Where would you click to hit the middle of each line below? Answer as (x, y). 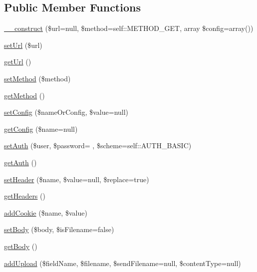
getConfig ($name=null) (41, 129)
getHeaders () (25, 196)
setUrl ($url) (23, 45)
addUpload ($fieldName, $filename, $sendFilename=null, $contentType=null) (123, 263)
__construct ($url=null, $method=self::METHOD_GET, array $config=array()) (129, 28)
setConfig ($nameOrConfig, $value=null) (66, 112)
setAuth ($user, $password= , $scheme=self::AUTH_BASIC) (98, 145)
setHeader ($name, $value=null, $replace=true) (77, 179)
